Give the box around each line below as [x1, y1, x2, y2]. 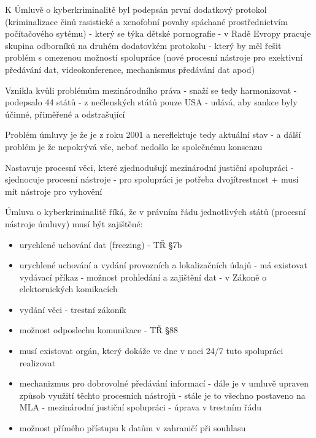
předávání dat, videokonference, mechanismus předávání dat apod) [5, 62, 255, 75]
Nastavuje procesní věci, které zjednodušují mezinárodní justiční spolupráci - [5, 160, 294, 173]
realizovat [19, 356, 56, 369]
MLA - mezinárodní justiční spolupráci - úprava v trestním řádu [19, 401, 262, 413]
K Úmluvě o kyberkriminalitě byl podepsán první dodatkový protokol [5, 3, 267, 15]
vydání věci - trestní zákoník [19, 303, 126, 315]
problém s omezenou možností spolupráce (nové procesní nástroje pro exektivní [5, 51, 303, 64]
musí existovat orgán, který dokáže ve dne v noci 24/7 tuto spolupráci [19, 344, 283, 357]
